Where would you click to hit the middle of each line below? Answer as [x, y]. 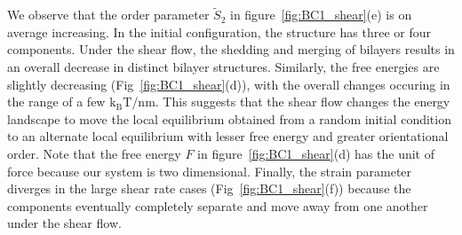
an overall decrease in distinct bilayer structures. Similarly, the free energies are [223, 67]
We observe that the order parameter [108, 15]
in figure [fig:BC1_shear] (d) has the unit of [316, 153]
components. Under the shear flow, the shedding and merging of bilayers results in [231, 49]
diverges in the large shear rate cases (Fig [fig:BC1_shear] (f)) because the [209, 188]
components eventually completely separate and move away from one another [218, 205]
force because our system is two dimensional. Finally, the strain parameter [210, 171]
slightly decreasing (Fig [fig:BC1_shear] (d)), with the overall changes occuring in [229, 84]
